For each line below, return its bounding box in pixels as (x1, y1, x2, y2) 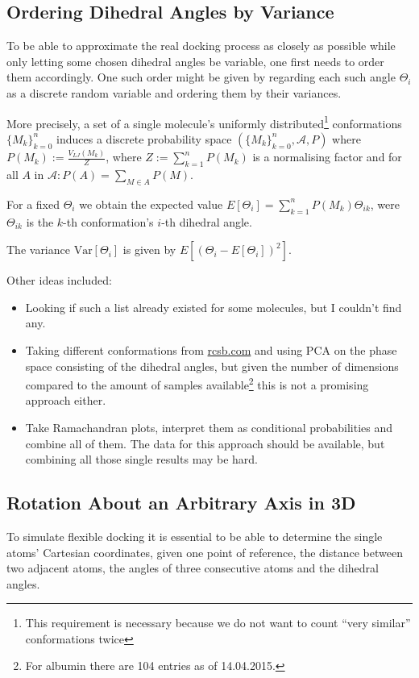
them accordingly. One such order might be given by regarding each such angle (6, 69, 396, 85)
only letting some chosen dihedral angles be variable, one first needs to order (6, 52, 384, 69)
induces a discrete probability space (56, 130, 232, 147)
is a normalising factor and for (252, 148, 402, 165)
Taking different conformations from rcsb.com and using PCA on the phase (25, 341, 397, 358)
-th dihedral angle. (161, 213, 252, 230)
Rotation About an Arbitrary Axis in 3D (6, 490, 356, 515)
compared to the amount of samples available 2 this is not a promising (25, 374, 369, 393)
